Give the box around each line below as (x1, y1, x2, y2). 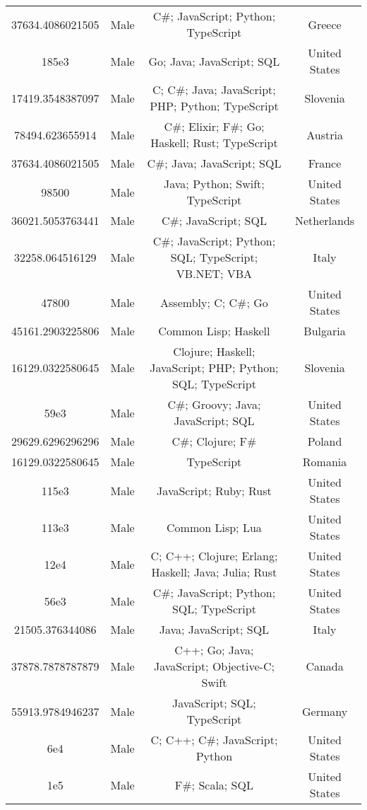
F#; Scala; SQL (174, 776, 253, 793)
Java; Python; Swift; (164, 175, 265, 192)
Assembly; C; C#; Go (160, 294, 268, 311)
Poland (307, 433, 342, 449)
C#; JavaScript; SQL (161, 212, 267, 228)
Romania (302, 453, 347, 470)
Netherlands (294, 212, 355, 228)
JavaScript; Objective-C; (153, 658, 275, 674)
